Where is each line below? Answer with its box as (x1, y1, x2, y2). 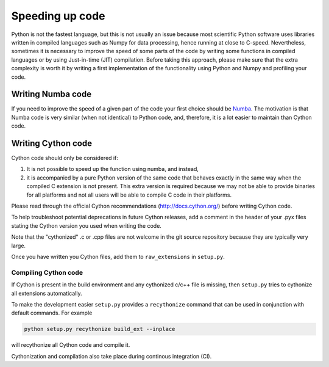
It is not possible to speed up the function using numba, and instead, (26, 165, 199, 173)
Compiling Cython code (11, 268, 83, 277)
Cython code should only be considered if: (11, 154, 119, 162)
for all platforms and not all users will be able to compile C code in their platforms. (26, 191, 232, 198)
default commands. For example (11, 309, 93, 317)
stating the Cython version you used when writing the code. (11, 222, 161, 229)
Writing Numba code (11, 89, 91, 100)
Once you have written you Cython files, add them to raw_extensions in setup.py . (11, 253, 225, 260)
